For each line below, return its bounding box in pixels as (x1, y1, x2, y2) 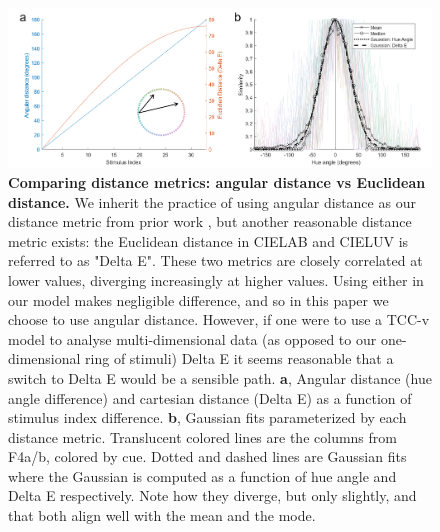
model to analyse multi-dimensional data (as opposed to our (8, 328, 377, 349)
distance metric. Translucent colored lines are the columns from (8, 426, 397, 447)
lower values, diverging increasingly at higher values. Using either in (8, 269, 424, 290)
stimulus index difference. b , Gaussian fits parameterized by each (8, 407, 407, 428)
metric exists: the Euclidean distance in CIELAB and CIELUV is (8, 230, 409, 251)
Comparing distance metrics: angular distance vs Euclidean (8, 171, 426, 192)
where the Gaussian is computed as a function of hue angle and (8, 465, 397, 486)
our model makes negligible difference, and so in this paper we (8, 289, 389, 310)
